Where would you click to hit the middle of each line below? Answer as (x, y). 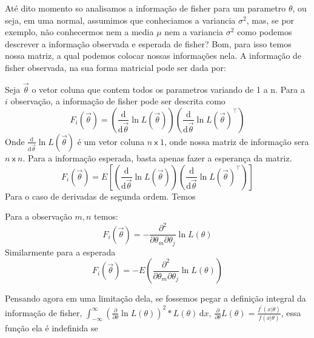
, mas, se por (270, 20)
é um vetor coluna (111, 141)
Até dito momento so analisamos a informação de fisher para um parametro (145, 8)
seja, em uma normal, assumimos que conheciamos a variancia (120, 20)
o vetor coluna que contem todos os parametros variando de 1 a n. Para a (168, 89)
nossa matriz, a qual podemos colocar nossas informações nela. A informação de (153, 56)
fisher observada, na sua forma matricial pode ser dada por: (115, 67)
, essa (291, 312)
